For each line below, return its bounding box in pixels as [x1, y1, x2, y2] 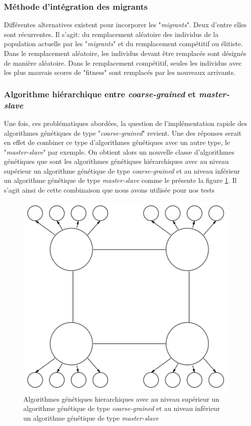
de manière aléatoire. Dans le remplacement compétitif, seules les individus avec [4, 57, 242, 68]
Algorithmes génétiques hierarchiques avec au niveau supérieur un [23, 393, 219, 404]
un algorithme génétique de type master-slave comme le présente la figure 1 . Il [4, 175, 237, 185]
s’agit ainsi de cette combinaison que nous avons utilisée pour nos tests [4, 185, 215, 195]
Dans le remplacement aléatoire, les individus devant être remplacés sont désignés [4, 48, 247, 58]
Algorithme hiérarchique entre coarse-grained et [4, 88, 196, 100]
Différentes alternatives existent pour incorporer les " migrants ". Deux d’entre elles [4, 19, 247, 30]
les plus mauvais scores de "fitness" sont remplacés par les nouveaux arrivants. [4, 67, 235, 77]
